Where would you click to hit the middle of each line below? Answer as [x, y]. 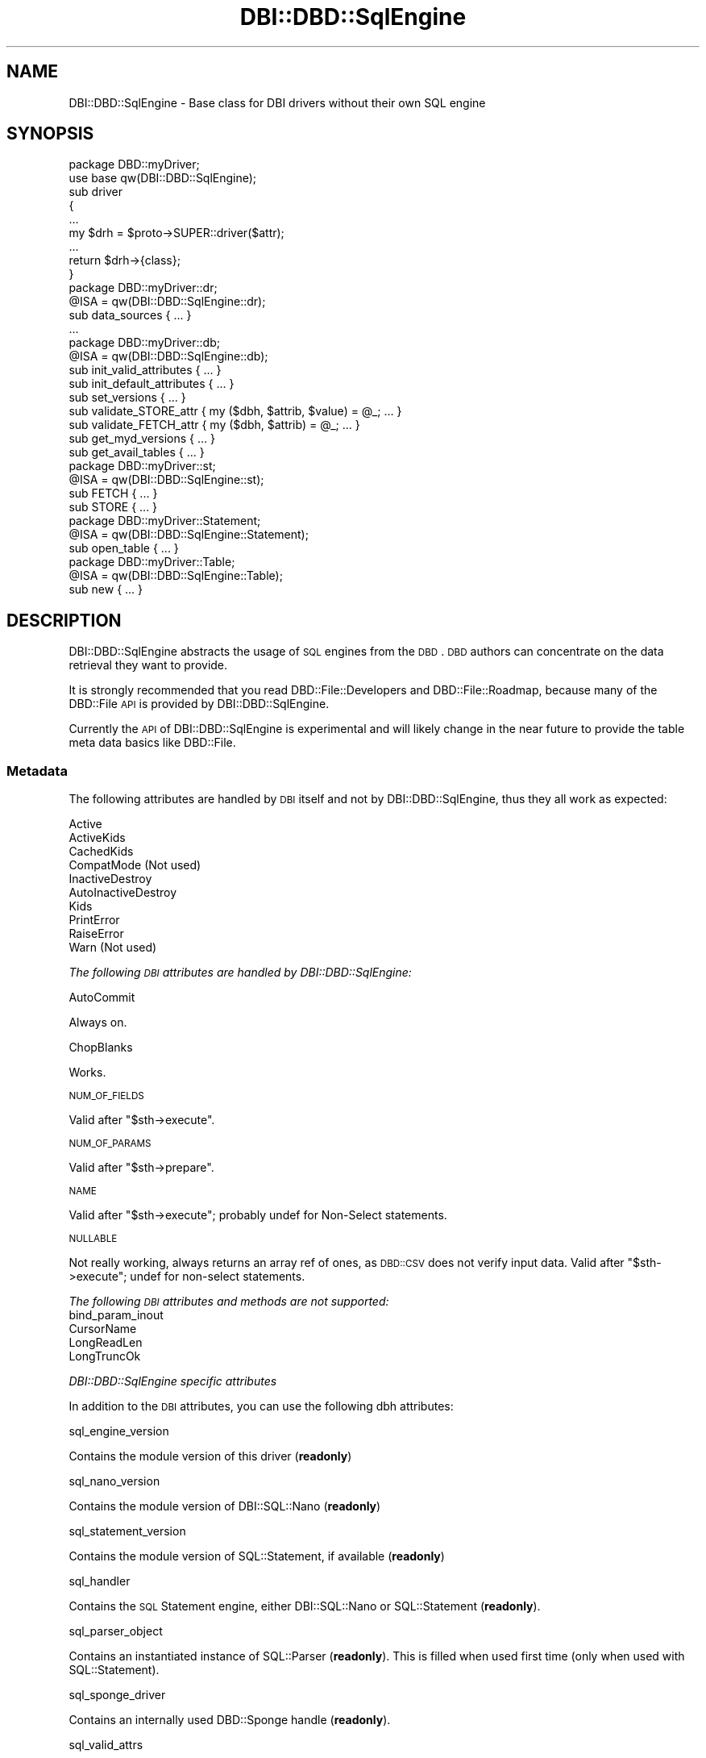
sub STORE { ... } [113, 507]
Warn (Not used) [113, 948]
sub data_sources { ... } [130, 315]
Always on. [98, 1023]
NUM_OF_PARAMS [110, 1144]
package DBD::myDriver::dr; [143, 288]
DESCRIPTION [64, 620]
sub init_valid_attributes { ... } [145, 370]
